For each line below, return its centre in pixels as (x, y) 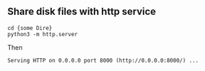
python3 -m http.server (43, 34)
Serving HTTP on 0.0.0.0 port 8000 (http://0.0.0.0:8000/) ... (103, 60)
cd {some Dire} (30, 28)
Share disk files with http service (82, 12)
